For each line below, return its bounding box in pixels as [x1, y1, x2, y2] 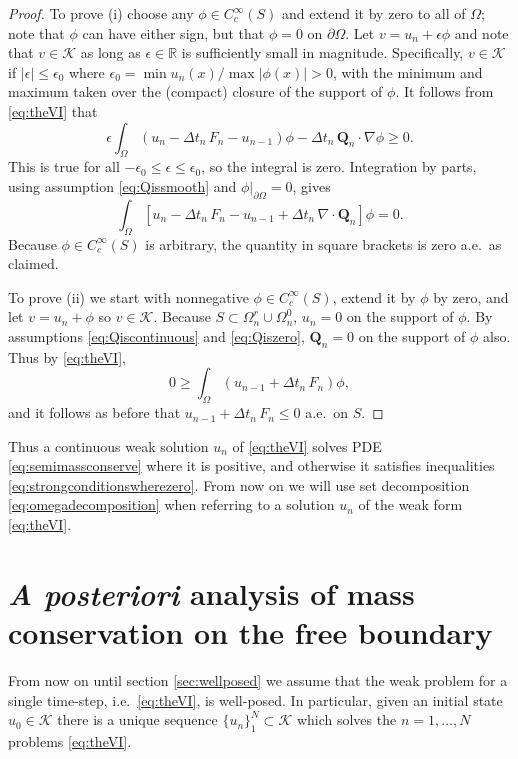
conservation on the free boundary [8, 612, 493, 653]
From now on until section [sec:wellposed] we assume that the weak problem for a [8, 669, 508, 690]
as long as [80, 42, 141, 63]
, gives [292, 175, 331, 196]
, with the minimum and [332, 61, 483, 82]
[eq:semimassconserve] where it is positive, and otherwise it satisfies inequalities [8, 455, 495, 476]
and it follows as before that [8, 402, 181, 423]
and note [454, 22, 509, 43]
